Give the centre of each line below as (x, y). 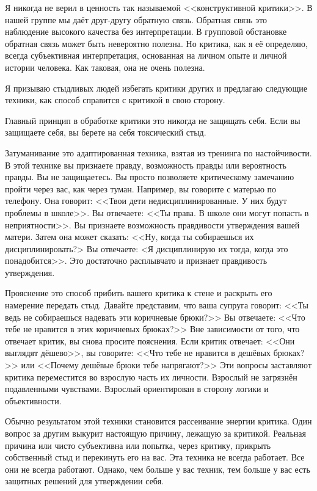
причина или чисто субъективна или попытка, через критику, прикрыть (138, 445)
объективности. (33, 400)
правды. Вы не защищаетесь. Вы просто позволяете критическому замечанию (150, 177)
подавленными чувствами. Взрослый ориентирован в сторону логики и (137, 389)
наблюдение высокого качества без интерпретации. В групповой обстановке (146, 31)
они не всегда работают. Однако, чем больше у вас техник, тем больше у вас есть (158, 469)
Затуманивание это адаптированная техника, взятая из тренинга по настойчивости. (158, 152)
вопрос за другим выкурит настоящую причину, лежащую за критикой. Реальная (155, 433)
